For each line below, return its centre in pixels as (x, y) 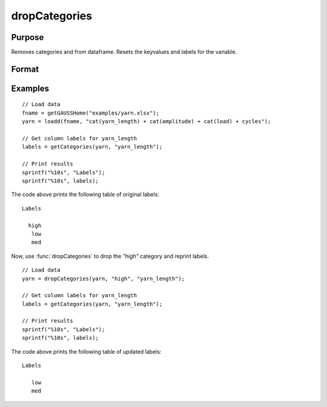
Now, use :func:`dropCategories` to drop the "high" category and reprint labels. (110, 256)
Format (25, 69)
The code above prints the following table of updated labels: (86, 351)
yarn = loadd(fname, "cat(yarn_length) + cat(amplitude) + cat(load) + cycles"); (147, 122)
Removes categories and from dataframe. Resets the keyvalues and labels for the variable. (124, 52)
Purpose (28, 37)
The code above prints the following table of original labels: (85, 195)
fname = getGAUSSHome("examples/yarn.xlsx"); (91, 113)
